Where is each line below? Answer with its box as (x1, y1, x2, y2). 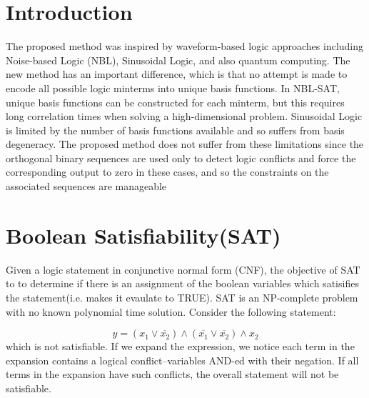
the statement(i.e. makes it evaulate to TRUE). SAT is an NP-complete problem (6, 289, 358, 304)
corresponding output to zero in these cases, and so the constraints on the (6, 164, 329, 179)
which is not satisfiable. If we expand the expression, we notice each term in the (6, 339, 355, 354)
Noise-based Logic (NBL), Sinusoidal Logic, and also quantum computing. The (6, 52, 350, 67)
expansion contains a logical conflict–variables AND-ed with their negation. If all (6, 352, 359, 367)
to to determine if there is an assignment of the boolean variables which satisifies (6, 276, 359, 291)
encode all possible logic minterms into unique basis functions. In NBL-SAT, (6, 80, 340, 95)
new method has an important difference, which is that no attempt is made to (6, 66, 348, 81)
